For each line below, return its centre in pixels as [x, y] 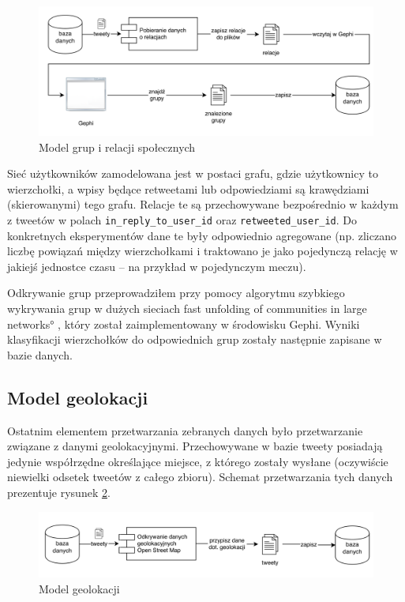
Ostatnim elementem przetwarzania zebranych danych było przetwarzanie [185, 430]
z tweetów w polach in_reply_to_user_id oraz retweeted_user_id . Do [182, 219]
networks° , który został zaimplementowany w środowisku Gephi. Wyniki [184, 324]
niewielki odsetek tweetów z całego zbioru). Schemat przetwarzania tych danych [200, 477]
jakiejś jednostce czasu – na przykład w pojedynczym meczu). [157, 266]
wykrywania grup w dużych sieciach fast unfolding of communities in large [187, 308]
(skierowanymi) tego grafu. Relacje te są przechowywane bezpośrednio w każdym [203, 204]
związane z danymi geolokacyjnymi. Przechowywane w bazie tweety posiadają [195, 446]
